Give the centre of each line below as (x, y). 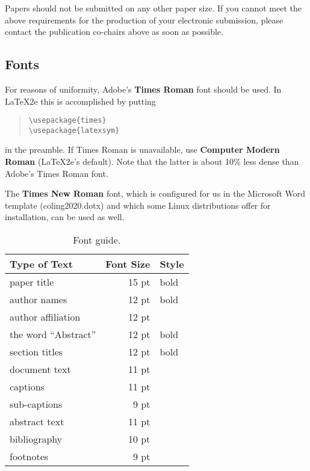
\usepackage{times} (67, 121)
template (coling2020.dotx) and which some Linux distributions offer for (138, 205)
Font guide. (97, 240)
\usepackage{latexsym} (74, 130)
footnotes (29, 457)
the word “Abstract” (53, 334)
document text (40, 369)
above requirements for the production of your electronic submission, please (144, 20)
